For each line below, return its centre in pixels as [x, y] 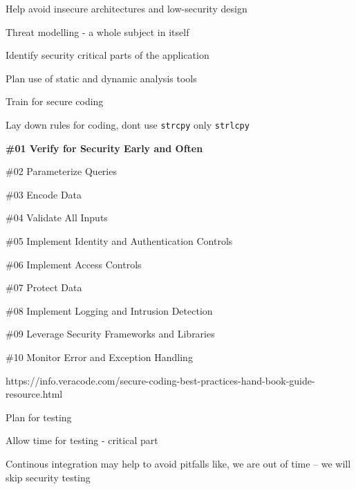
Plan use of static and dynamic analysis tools [101, 78]
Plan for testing [39, 417]
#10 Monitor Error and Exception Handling [99, 357]
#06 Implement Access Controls [74, 264]
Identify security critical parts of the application [107, 55]
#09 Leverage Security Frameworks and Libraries [110, 334]
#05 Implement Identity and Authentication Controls [119, 241]
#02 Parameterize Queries [61, 171]
